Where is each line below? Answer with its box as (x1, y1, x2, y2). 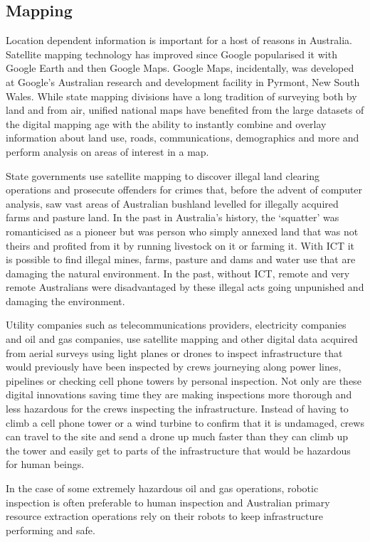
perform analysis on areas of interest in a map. (6, 144, 209, 159)
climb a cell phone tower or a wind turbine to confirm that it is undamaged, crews (6, 415, 364, 430)
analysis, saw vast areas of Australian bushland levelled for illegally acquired (6, 196, 339, 211)
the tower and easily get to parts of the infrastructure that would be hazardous (6, 442, 351, 457)
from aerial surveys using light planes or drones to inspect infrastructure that (6, 345, 343, 360)
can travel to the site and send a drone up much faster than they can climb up (6, 429, 348, 444)
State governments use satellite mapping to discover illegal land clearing (6, 168, 320, 183)
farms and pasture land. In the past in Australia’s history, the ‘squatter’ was (6, 210, 339, 225)
